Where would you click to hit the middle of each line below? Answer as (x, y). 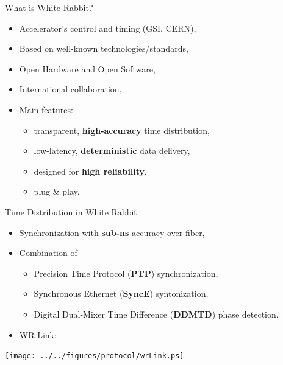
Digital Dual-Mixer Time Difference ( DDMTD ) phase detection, (156, 314)
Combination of (48, 253)
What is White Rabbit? (49, 7)
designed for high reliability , (90, 171)
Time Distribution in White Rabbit (71, 211)
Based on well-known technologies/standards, (104, 48)
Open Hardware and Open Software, (87, 68)
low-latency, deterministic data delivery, (112, 151)
